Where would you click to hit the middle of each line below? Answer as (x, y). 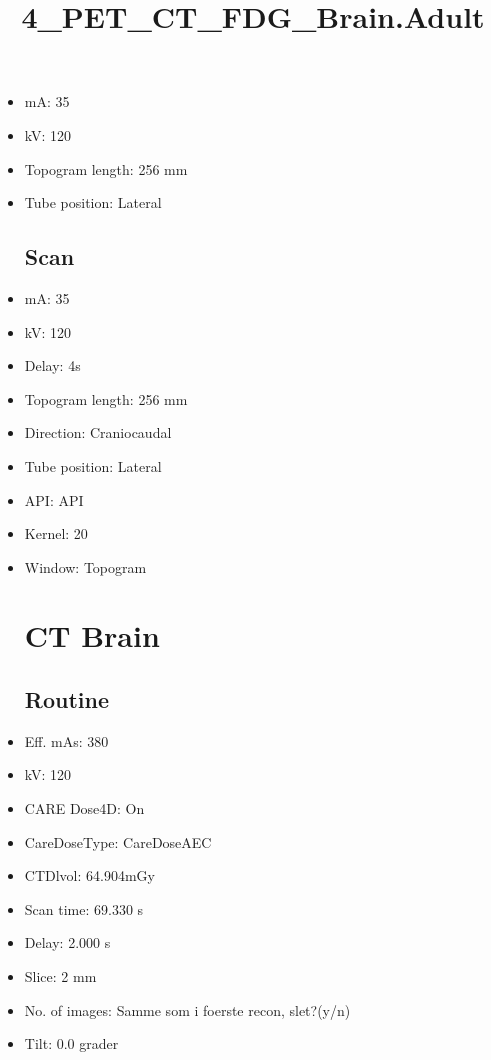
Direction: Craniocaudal (98, 432)
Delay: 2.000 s (67, 942)
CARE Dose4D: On (84, 808)
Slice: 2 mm (60, 976)
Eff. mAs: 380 (66, 740)
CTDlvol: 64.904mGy (89, 875)
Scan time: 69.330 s (84, 908)
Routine (66, 699)
